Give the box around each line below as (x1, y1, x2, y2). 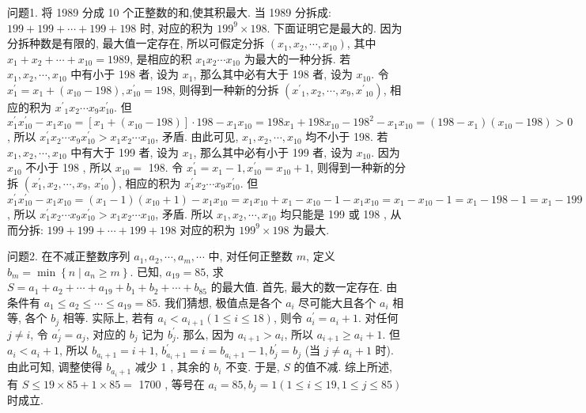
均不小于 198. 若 (305, 128, 388, 145)
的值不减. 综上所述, (293, 358, 393, 375)
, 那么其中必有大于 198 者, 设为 (193, 66, 353, 82)
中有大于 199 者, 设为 (70, 143, 180, 160)
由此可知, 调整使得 (7, 358, 103, 375)
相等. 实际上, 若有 (62, 309, 154, 326)
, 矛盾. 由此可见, (155, 128, 239, 145)
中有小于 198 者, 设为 (70, 66, 180, 82)
